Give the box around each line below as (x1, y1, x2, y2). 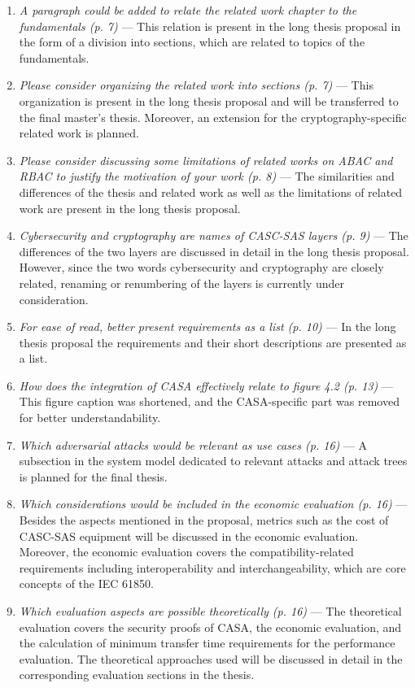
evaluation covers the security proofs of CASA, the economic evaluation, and (19, 618, 402, 635)
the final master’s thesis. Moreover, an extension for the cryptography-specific (19, 108, 407, 125)
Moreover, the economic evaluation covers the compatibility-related (19, 543, 354, 560)
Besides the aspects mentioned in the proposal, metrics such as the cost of (19, 512, 389, 529)
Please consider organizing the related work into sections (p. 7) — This (19, 76, 373, 94)
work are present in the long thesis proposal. (19, 199, 241, 216)
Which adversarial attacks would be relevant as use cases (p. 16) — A (19, 436, 368, 453)
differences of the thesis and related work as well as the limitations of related (19, 183, 403, 200)
